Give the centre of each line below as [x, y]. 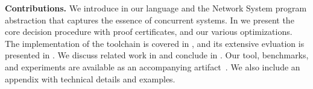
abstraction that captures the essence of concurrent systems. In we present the [150, 20]
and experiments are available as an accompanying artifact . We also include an [153, 66]
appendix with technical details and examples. [90, 78]
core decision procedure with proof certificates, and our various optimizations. [149, 32]
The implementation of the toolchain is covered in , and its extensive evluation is [155, 43]
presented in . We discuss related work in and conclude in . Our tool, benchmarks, [157, 55]
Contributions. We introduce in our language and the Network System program [156, 8]
